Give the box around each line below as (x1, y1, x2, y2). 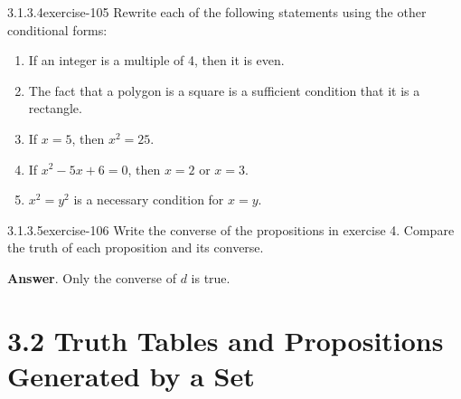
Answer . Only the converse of (7, 268, 176, 287)
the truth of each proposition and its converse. (7, 238, 264, 257)
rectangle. (28, 99, 82, 118)
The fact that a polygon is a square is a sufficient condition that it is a (28, 81, 420, 100)
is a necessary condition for (73, 190, 224, 209)
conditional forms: (7, 20, 108, 39)
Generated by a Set (7, 356, 255, 394)
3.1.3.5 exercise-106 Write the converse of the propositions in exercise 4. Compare (7, 220, 455, 239)
